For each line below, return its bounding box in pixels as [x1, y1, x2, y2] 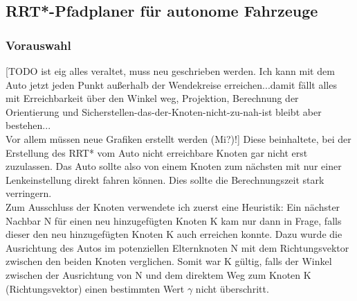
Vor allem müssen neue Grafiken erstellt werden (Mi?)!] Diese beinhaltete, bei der [6, 131, 351, 146]
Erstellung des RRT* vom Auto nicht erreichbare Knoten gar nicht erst [6, 145, 308, 160]
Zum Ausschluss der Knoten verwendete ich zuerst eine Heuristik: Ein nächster [6, 199, 340, 214]
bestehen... [6, 118, 51, 132]
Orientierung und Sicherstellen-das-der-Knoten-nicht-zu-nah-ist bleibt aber [6, 104, 322, 119]
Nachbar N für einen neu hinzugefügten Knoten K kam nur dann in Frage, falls [6, 213, 342, 227]
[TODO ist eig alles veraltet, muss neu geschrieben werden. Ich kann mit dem [6, 64, 335, 78]
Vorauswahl [6, 36, 71, 53]
